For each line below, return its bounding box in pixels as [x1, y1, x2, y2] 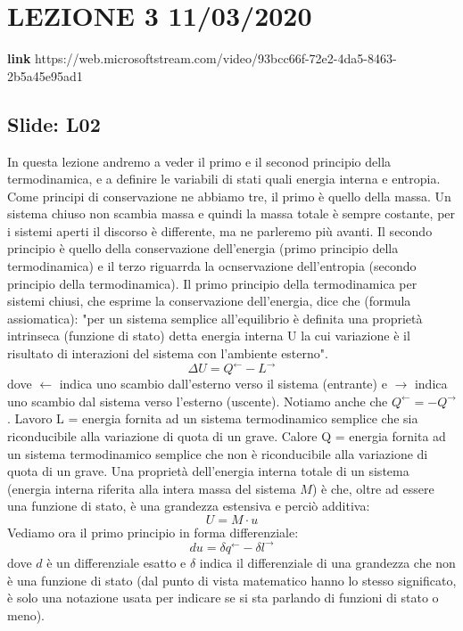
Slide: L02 [7, 110, 101, 137]
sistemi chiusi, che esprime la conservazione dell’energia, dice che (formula [7, 291, 411, 310]
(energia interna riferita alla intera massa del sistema [7, 479, 296, 497]
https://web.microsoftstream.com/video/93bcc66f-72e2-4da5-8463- [35, 49, 397, 68]
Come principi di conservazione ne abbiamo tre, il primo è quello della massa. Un [7, 186, 451, 205]
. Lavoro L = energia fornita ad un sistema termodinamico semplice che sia [7, 409, 418, 428]
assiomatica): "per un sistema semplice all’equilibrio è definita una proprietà [7, 308, 423, 327]
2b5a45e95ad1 [7, 66, 83, 85]
